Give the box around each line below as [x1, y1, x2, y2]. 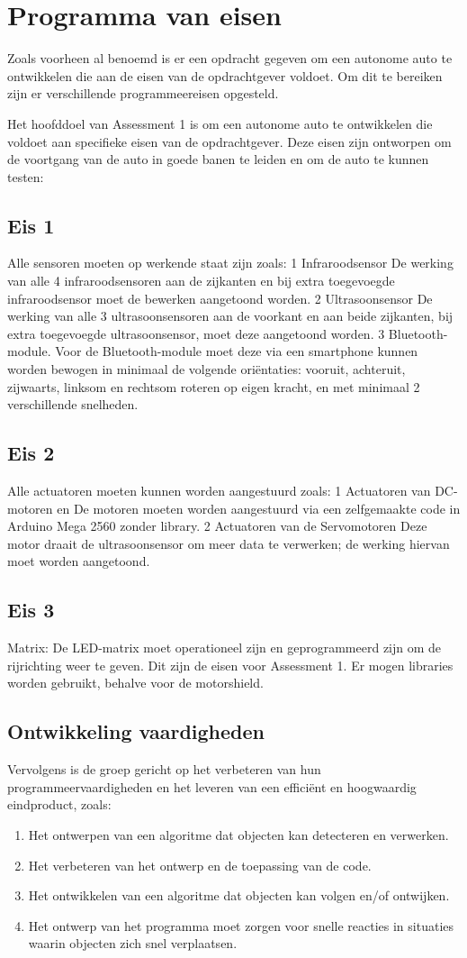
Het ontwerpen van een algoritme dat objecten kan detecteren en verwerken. [28, 825, 449, 844]
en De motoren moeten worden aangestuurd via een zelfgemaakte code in [57, 498, 461, 517]
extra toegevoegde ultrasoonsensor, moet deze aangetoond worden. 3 [7, 324, 385, 342]
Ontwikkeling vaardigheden [7, 717, 265, 745]
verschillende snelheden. [7, 395, 139, 414]
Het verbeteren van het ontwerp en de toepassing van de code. [28, 855, 372, 874]
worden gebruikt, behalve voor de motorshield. [7, 673, 264, 692]
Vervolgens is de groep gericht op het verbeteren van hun [7, 760, 321, 779]
